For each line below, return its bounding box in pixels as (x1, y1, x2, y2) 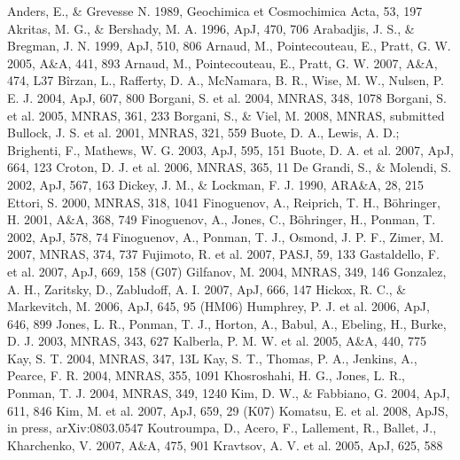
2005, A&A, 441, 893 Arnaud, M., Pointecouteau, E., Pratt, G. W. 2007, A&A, (7, 53, 438, 72)
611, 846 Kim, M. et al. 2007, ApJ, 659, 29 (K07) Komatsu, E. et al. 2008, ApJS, (7, 401, 448, 419)
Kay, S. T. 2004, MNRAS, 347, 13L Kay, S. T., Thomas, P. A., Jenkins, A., (7, 348, 417, 367)
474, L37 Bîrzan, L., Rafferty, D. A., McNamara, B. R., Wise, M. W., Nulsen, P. (7, 71, 444, 90)
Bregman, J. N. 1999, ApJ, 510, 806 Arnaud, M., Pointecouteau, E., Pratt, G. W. (7, 36, 451, 55)
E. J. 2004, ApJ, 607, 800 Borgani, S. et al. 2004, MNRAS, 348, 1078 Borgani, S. (7, 88, 447, 106)
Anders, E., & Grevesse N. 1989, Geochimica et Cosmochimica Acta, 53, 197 (7, 2, 423, 19)
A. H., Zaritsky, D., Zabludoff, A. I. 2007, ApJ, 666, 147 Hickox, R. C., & (7, 279, 407, 298)
